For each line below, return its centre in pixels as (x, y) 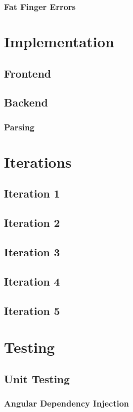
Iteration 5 (32, 310)
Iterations (38, 161)
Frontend (28, 73)
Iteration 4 (32, 281)
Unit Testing (37, 378)
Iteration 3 (32, 252)
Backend (26, 102)
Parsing (19, 127)
